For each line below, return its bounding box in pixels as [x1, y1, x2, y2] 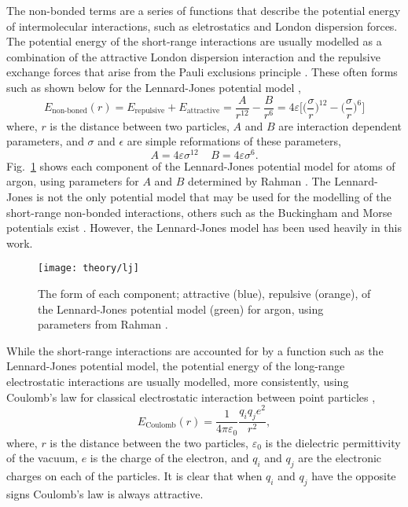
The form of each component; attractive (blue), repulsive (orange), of [38, 285, 371, 302]
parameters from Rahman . [38, 316, 168, 332]
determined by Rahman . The [188, 173, 331, 189]
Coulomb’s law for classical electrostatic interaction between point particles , [6, 388, 376, 405]
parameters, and [6, 133, 84, 149]
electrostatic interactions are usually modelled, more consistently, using [6, 373, 349, 390]
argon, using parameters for [6, 173, 139, 189]
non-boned [52, 107, 87, 116]
